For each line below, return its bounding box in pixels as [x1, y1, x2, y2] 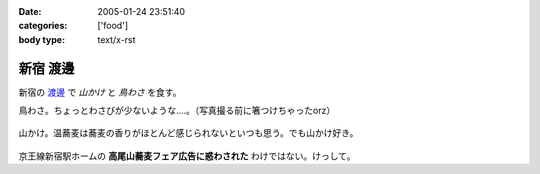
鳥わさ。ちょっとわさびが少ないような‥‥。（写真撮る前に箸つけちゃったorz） [18, 105, 336, 117]
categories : [18, 20, 68, 32]
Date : [18, 6, 42, 17]
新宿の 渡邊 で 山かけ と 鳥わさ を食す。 [18, 86, 182, 98]
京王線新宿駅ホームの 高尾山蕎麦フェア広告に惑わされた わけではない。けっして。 [18, 150, 356, 162]
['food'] [97, 20, 129, 32]
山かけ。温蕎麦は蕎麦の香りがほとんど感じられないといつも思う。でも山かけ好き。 [18, 127, 359, 139]
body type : [18, 33, 65, 45]
